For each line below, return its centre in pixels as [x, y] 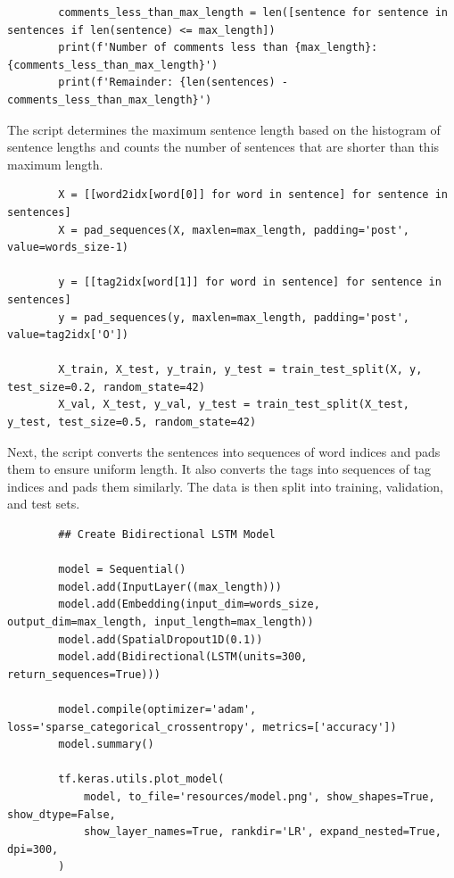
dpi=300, [33, 849]
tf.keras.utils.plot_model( [141, 779]
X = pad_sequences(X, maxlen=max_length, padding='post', [234, 230]
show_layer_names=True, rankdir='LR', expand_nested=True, [262, 832]
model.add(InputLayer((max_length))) [170, 587]
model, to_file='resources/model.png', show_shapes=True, [259, 796]
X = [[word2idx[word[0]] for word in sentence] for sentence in [253, 195]
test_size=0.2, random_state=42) [106, 387]
